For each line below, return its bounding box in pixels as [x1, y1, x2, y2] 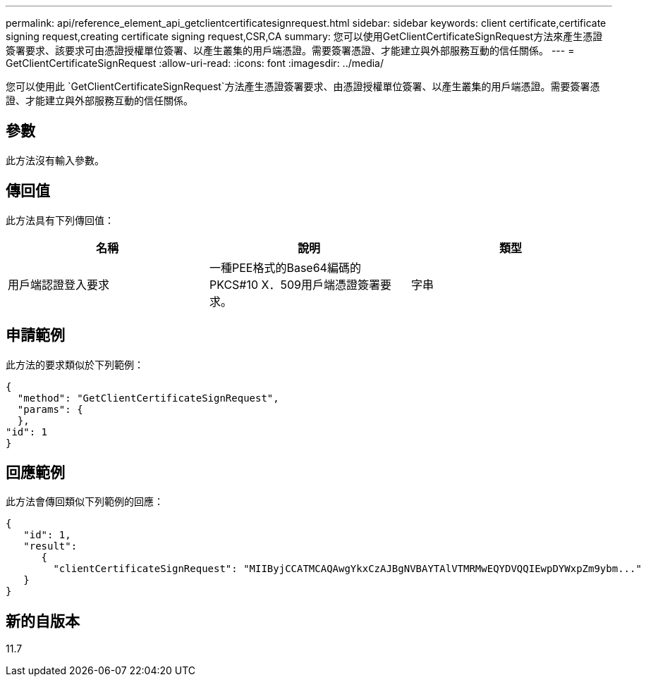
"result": [23, 540, 78, 552]
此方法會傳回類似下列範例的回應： [6, 495, 164, 508]
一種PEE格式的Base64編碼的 [209, 260, 361, 275]
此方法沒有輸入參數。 [6, 154, 104, 166]
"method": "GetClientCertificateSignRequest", [17, 392, 279, 404]
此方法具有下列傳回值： [6, 213, 114, 226]
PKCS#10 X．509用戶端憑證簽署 [209, 277, 381, 292]
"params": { [17, 403, 83, 415]
